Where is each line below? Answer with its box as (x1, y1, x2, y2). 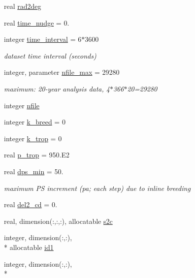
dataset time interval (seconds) (4, 50, 97, 61)
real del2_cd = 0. (4, 199, 57, 210)
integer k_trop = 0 (4, 133, 62, 143)
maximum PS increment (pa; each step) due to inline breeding (4, 183, 191, 193)
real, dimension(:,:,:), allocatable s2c (4, 216, 113, 226)
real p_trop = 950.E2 (4, 150, 69, 160)
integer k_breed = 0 (4, 117, 65, 127)
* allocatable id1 (4, 242, 54, 252)
